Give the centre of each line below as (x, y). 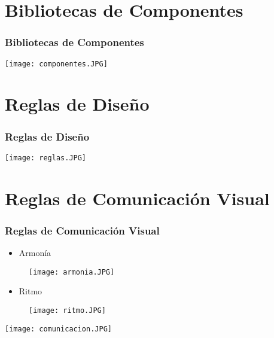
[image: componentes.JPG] (56, 64)
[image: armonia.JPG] (72, 272)
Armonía (35, 253)
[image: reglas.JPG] (46, 158)
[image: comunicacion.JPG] (58, 329)
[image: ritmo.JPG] (67, 310)
